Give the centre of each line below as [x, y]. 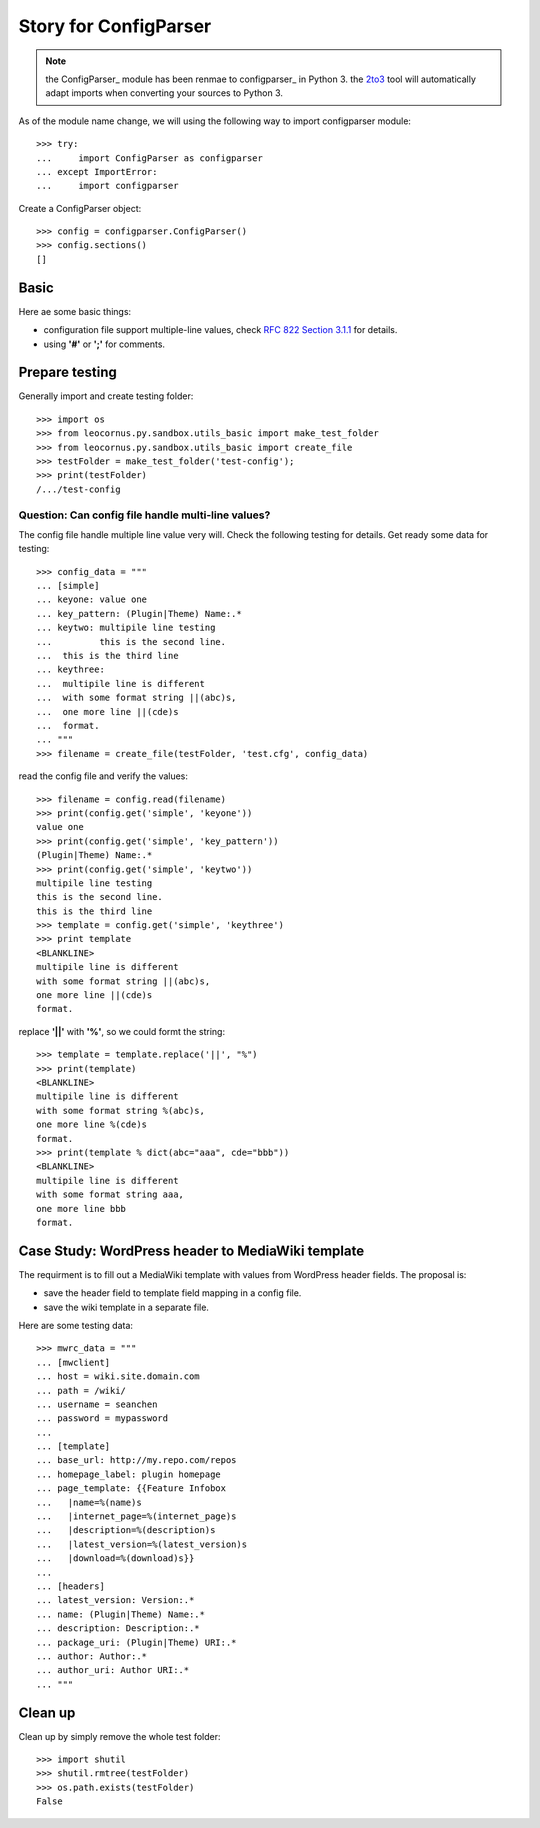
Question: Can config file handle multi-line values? [144, 515]
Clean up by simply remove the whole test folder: [119, 1736]
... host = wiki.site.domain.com [118, 1376]
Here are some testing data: [76, 1325]
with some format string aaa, [110, 1194]
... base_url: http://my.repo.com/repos [136, 1460]
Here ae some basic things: [75, 311]
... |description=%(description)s [126, 1530]
